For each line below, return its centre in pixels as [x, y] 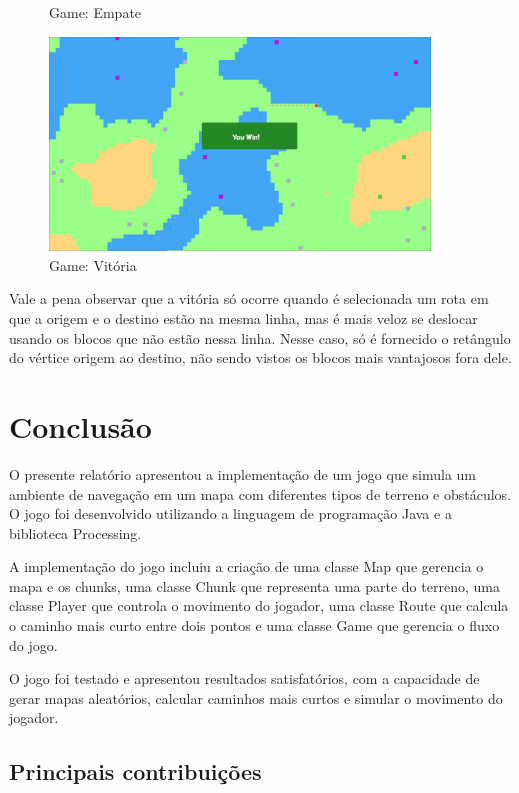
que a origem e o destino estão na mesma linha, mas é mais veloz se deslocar [243, 318]
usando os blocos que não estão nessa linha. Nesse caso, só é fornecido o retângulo [260, 337]
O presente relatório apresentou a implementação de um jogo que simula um [243, 473]
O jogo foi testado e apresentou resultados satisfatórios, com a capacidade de [244, 678]
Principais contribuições [135, 771]
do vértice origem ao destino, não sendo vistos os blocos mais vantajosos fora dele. [260, 357]
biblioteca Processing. [75, 532]
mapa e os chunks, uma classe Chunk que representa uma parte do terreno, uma [254, 585]
